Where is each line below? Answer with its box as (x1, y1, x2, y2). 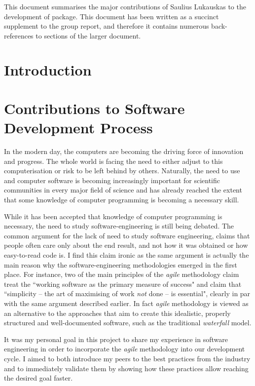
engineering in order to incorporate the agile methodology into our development (4, 344, 245, 354)
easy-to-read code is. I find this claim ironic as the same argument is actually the (4, 250, 249, 260)
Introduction (4, 59, 92, 79)
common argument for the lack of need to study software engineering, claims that (4, 230, 250, 240)
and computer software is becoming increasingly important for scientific (4, 175, 220, 185)
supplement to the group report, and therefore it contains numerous (4, 21, 209, 31)
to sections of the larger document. (36, 30, 141, 40)
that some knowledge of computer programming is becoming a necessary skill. (4, 194, 239, 205)
